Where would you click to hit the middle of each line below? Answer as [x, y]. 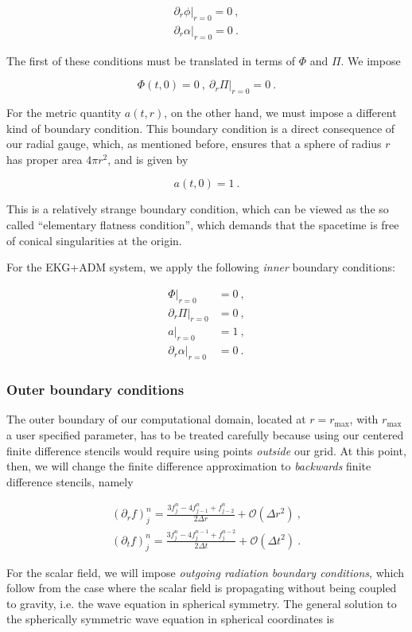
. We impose [371, 60]
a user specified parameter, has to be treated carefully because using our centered [205, 434]
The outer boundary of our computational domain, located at [156, 419]
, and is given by [148, 159]
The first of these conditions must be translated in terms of [151, 60]
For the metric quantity [64, 113]
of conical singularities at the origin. [94, 240]
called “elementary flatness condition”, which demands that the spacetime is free [203, 225]
